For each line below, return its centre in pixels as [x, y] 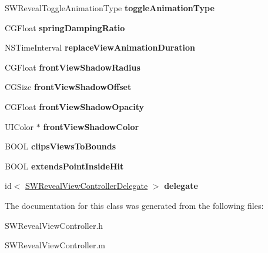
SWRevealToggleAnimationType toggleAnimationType [110, 8]
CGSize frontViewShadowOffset [68, 87]
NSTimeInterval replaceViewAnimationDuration [100, 47]
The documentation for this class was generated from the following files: [134, 205]
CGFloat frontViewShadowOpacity [74, 106]
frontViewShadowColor [91, 126]
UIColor [19, 126]
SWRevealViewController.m [55, 245]
